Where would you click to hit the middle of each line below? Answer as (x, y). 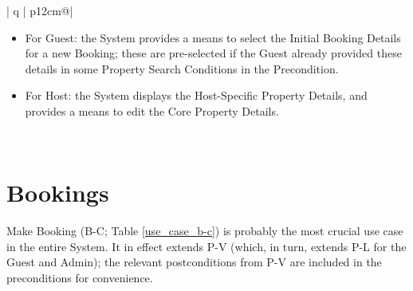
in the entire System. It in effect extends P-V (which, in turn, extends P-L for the (206, 246)
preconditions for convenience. (80, 278)
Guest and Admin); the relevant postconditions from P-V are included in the (194, 262)
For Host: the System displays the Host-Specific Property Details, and (196, 95)
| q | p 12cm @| (40, 10)
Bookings (58, 193)
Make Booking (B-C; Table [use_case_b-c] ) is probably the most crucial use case (205, 231)
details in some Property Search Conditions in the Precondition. (182, 68)
